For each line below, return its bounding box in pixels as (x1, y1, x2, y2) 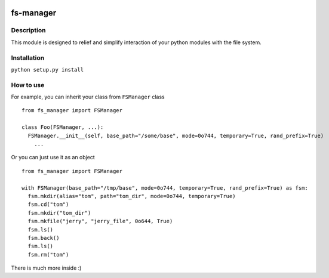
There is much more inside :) (11, 264, 82, 271)
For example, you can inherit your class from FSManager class (11, 93, 165, 101)
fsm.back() (27, 234, 60, 241)
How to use (11, 81, 45, 89)
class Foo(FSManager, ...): (21, 124, 104, 131)
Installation (11, 54, 45, 62)
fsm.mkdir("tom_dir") (27, 209, 91, 216)
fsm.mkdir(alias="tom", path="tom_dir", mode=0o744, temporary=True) (27, 193, 236, 199)
